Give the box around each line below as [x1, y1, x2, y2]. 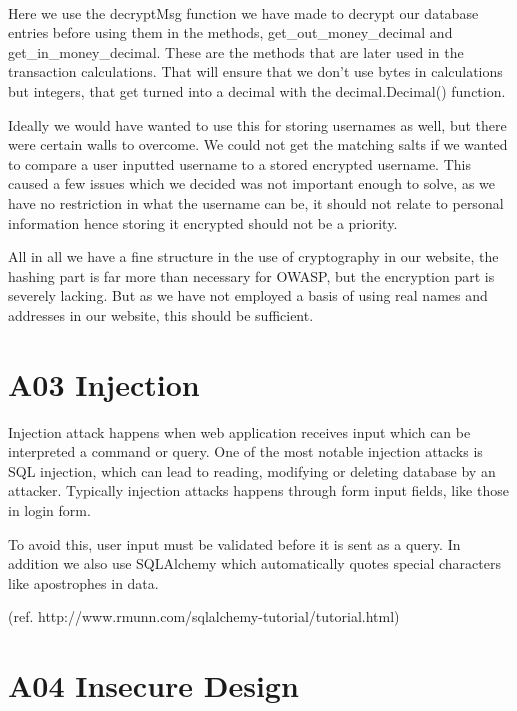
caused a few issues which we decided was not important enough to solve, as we [8, 173, 495, 194]
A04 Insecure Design [8, 665, 299, 706]
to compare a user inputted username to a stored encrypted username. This [8, 153, 471, 174]
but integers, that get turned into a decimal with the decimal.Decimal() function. [8, 80, 506, 101]
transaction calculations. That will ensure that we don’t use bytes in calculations [8, 61, 503, 82]
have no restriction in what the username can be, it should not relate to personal [8, 192, 504, 213]
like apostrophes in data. [8, 572, 159, 593]
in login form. [8, 500, 91, 520]
